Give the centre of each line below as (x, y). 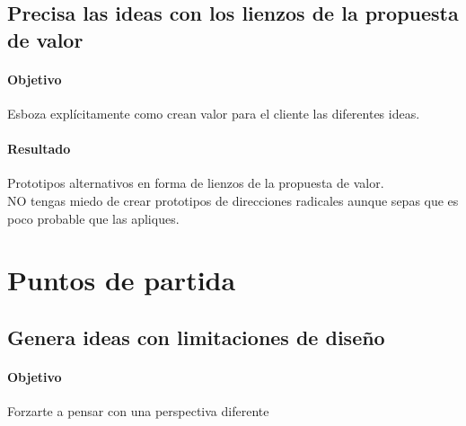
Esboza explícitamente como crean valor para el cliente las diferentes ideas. (214, 113)
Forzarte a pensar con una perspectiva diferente (138, 411)
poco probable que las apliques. (93, 218)
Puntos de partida (122, 280)
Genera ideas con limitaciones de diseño (196, 337)
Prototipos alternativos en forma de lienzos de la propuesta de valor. (196, 183)
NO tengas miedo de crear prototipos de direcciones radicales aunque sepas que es (233, 200)
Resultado (39, 149)
